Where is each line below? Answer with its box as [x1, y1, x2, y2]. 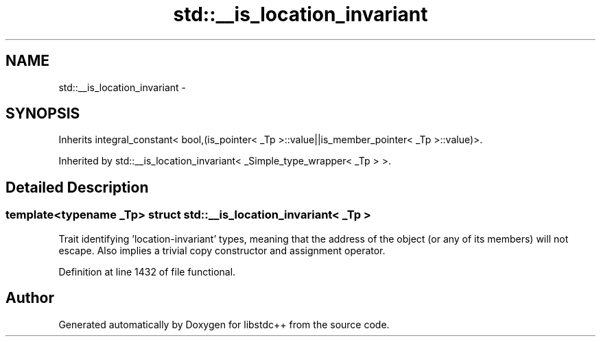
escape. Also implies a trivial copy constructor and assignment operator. [58, 244, 386, 256]
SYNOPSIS [5, 105, 80, 123]
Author [5, 289, 54, 307]
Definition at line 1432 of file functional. [58, 265, 236, 278]
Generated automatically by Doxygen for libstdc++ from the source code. [58, 318, 390, 330]
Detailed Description [5, 178, 149, 196]
